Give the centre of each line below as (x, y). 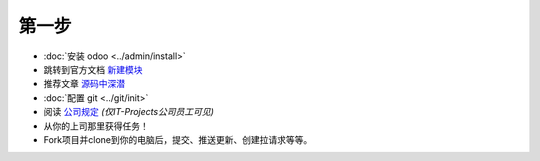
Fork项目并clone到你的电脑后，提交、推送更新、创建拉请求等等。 (178, 139)
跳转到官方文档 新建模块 (93, 69)
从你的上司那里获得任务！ (96, 126)
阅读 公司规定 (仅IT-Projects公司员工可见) (128, 112)
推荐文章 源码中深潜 (84, 84)
